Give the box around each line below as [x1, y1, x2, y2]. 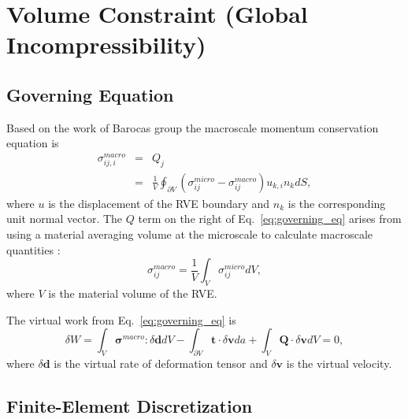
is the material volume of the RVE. [48, 285, 217, 302]
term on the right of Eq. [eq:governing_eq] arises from [138, 210, 402, 227]
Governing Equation [6, 82, 174, 106]
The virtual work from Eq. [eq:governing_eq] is [6, 311, 236, 328]
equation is [6, 135, 59, 151]
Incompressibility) [6, 28, 206, 61]
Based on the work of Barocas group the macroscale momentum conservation [6, 119, 379, 135]
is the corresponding [287, 195, 386, 211]
